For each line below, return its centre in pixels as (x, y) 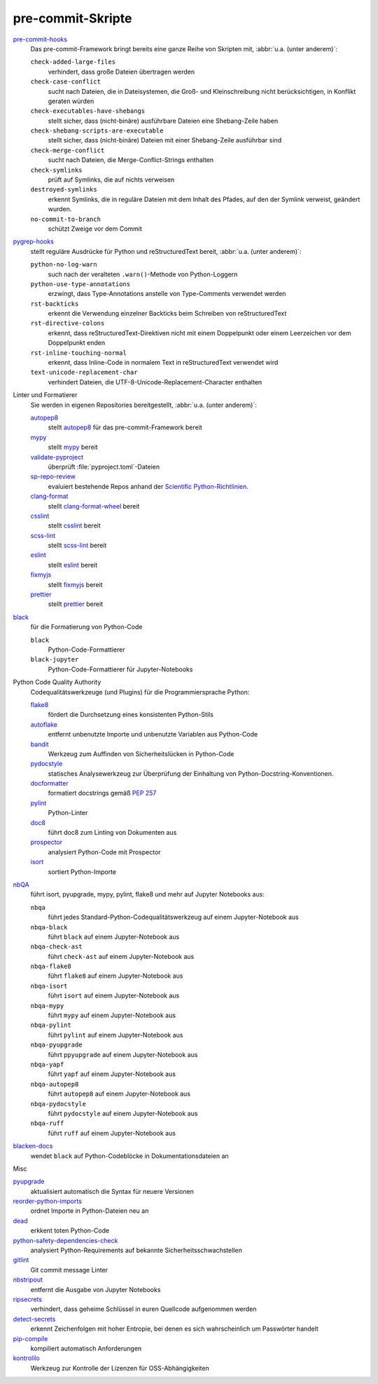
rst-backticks (55, 304)
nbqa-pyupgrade (57, 1045)
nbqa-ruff (47, 1123)
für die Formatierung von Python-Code (86, 627)
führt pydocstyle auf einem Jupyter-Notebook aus (123, 1113)
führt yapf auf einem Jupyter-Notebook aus (112, 1074)
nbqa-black (49, 927)
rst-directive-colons (68, 323)
